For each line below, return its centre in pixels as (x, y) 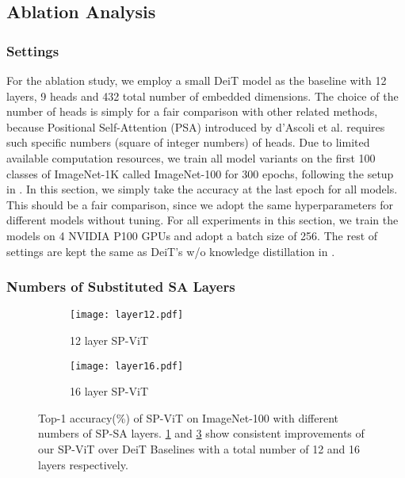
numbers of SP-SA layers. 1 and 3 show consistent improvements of (201, 433)
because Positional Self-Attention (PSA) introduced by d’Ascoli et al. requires (196, 126)
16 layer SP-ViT (109, 391)
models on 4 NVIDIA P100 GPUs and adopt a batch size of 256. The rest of (192, 235)
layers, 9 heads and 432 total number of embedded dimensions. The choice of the (202, 96)
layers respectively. (83, 464)
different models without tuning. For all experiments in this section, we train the (202, 220)
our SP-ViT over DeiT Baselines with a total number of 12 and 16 (199, 449)
